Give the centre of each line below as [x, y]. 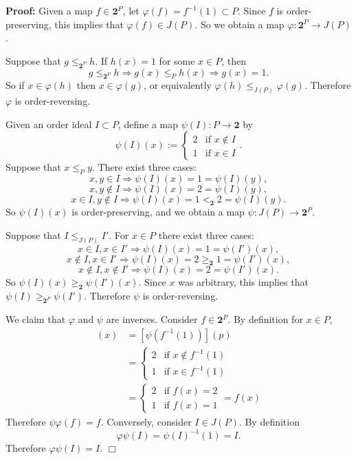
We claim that [36, 319]
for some [177, 60]
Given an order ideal [49, 124]
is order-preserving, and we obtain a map [158, 212]
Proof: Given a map [49, 10]
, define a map [148, 124]
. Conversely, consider [146, 422]
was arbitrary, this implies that [243, 282]
